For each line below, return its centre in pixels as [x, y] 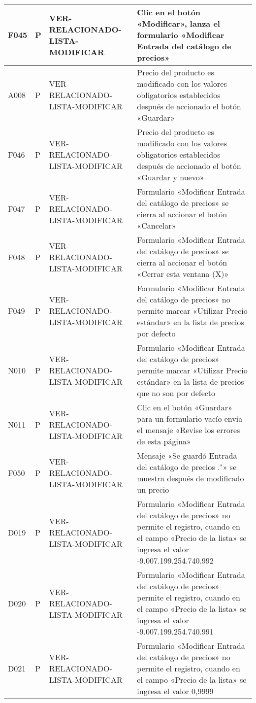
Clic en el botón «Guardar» [185, 407]
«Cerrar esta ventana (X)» [183, 274]
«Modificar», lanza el [178, 23]
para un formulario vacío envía [190, 418]
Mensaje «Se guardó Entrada [187, 455]
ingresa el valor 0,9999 [175, 691]
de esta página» [164, 441]
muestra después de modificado [191, 478]
